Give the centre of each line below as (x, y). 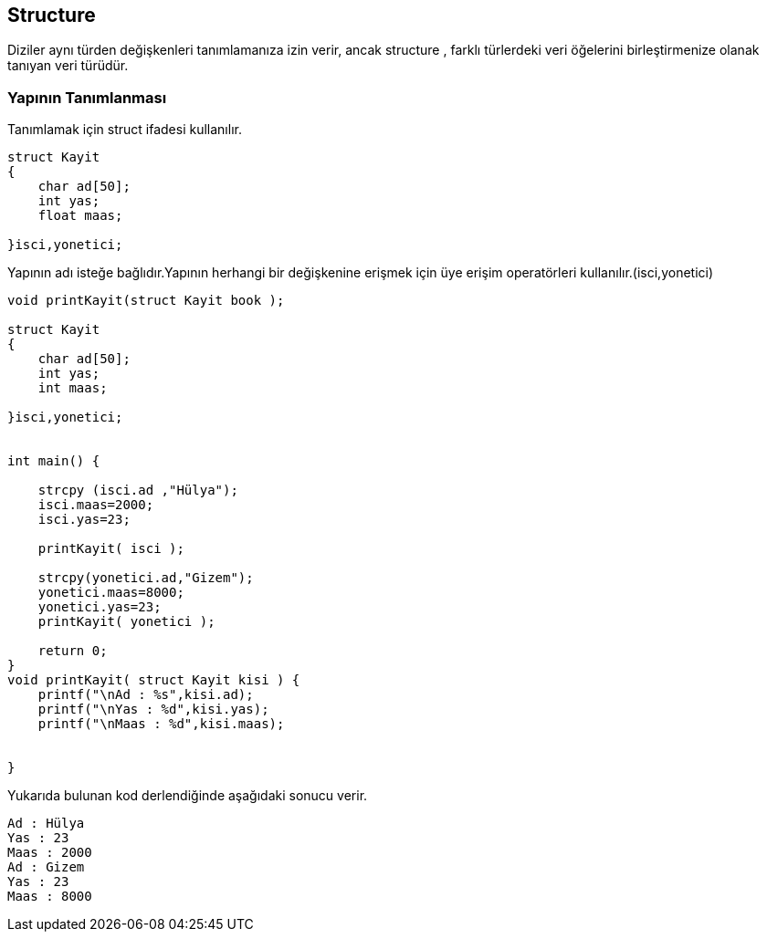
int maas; (73, 388)
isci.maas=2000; (96, 505)
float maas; (80, 216)
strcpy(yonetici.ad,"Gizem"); (146, 578)
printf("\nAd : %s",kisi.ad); (146, 695)
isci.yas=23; (84, 520)
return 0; (73, 651)
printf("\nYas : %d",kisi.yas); (153, 709)
